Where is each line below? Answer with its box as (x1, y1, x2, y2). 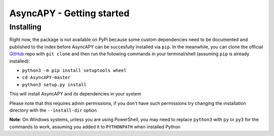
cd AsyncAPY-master (22, 75, 71, 81)
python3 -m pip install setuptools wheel (22, 67, 127, 73)
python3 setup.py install (22, 82, 87, 87)
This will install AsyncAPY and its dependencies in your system (9, 91, 142, 97)
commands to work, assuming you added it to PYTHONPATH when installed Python (9, 123, 181, 129)
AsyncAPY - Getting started (9, 8, 129, 19)
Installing (9, 22, 42, 31)
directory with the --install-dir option (9, 107, 97, 113)
